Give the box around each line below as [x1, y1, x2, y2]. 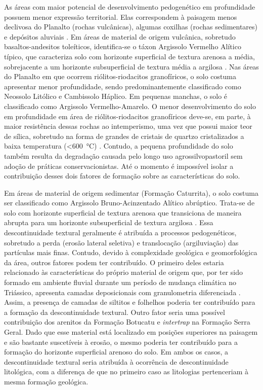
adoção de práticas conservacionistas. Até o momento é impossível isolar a [4, 160, 234, 171]
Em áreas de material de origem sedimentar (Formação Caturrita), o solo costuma [4, 187, 258, 198]
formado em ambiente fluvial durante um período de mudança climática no [4, 277, 237, 288]
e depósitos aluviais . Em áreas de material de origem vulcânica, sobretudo [4, 31, 236, 42]
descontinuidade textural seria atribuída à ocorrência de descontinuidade [4, 356, 229, 367]
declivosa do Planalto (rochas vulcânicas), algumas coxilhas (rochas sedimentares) [4, 21, 258, 32]
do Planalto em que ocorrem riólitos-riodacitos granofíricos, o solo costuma [4, 71, 236, 82]
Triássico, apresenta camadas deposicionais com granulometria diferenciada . [4, 287, 241, 297]
